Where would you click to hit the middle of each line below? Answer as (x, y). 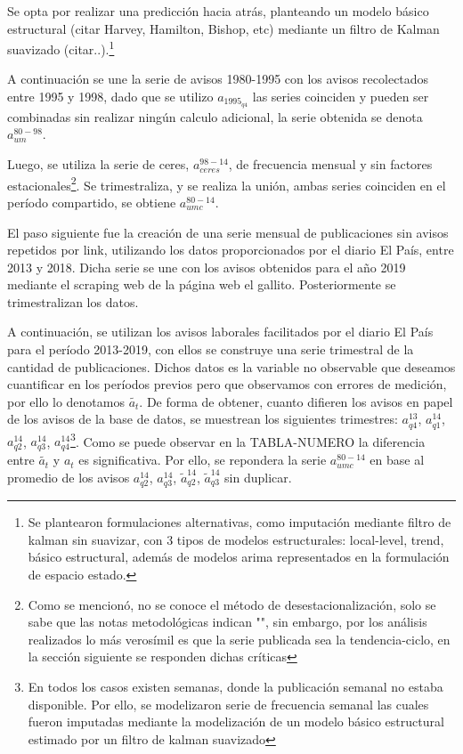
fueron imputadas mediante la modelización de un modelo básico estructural (236, 722)
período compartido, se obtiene (92, 202)
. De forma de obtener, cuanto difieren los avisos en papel (296, 401)
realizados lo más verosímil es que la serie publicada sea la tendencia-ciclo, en (239, 639)
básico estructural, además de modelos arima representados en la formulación (239, 557)
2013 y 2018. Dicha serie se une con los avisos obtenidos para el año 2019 (207, 267)
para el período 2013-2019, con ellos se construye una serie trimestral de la (211, 349)
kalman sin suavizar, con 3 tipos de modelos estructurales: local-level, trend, (236, 539)
